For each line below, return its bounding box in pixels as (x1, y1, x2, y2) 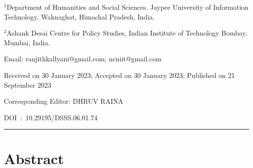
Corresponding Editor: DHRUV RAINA (4, 96, 124, 106)
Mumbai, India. (4, 37, 50, 47)
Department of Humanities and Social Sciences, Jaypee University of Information (6, 2, 249, 12)
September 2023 (4, 79, 52, 90)
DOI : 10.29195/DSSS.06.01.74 (4, 112, 98, 122)
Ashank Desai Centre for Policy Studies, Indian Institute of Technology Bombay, (6, 28, 247, 38)
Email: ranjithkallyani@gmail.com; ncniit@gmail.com (4, 54, 162, 64)
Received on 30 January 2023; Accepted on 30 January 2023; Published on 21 (4, 70, 235, 80)
